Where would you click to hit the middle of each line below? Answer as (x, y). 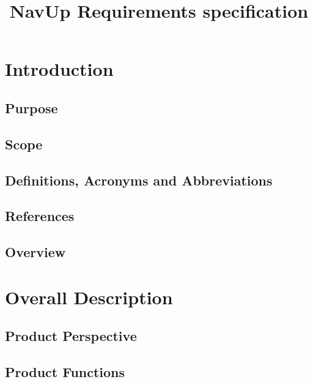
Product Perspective (71, 336)
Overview (35, 252)
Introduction (59, 69)
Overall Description (89, 297)
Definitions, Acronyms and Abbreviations (139, 180)
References (40, 216)
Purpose (31, 107)
